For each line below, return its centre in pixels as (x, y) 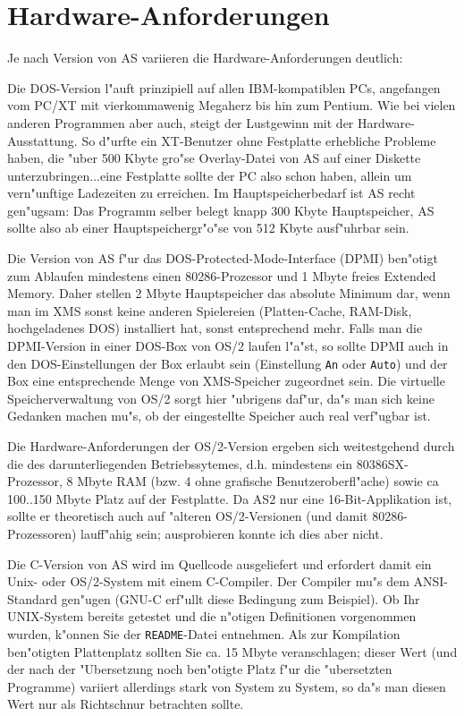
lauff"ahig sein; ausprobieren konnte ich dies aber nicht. (232, 534)
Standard (33, 598)
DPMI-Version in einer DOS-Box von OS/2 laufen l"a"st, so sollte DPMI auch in (228, 346)
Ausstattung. (42, 140)
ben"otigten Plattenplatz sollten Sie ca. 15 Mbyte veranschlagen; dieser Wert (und (232, 651)
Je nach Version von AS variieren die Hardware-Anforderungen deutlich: (205, 58)
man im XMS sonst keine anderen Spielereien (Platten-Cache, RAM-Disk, (210, 310)
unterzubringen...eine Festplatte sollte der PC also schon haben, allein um (210, 175)
